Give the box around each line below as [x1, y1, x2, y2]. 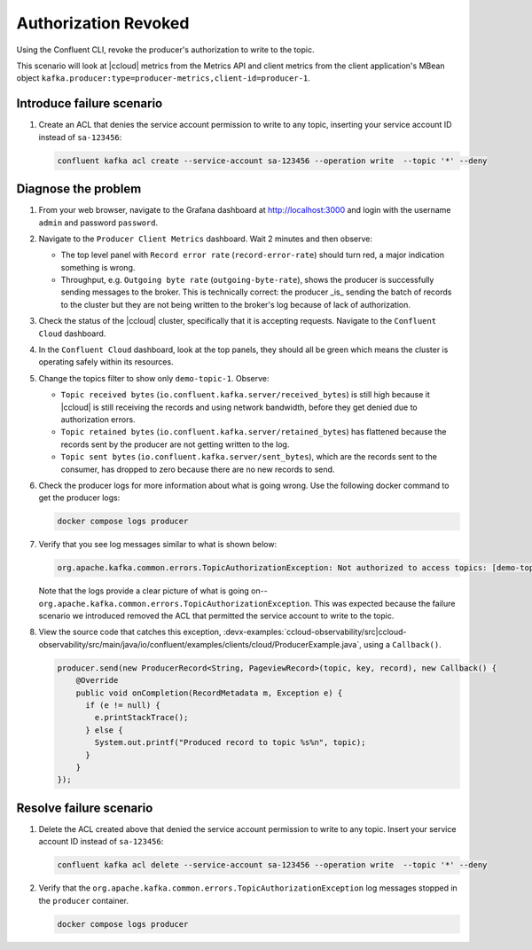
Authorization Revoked [16, 13, 190, 33]
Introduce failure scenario [16, 96, 163, 111]
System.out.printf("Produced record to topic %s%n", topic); [94, 737, 366, 748]
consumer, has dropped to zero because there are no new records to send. [60, 464, 335, 475]
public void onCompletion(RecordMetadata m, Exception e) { [75, 687, 343, 698]
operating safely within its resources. [38, 357, 174, 367]
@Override [75, 675, 119, 686]
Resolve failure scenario [16, 800, 153, 815]
